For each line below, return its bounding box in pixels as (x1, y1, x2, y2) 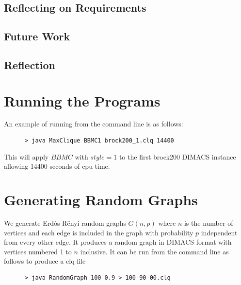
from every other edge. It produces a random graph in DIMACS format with (4, 237, 232, 247)
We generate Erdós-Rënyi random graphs (4, 217, 126, 228)
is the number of (184, 217, 233, 228)
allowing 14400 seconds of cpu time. (4, 161, 110, 171)
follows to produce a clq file (4, 256, 86, 266)
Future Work (4, 29, 70, 44)
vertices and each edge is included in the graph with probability (4, 227, 193, 237)
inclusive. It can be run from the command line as (80, 246, 229, 256)
